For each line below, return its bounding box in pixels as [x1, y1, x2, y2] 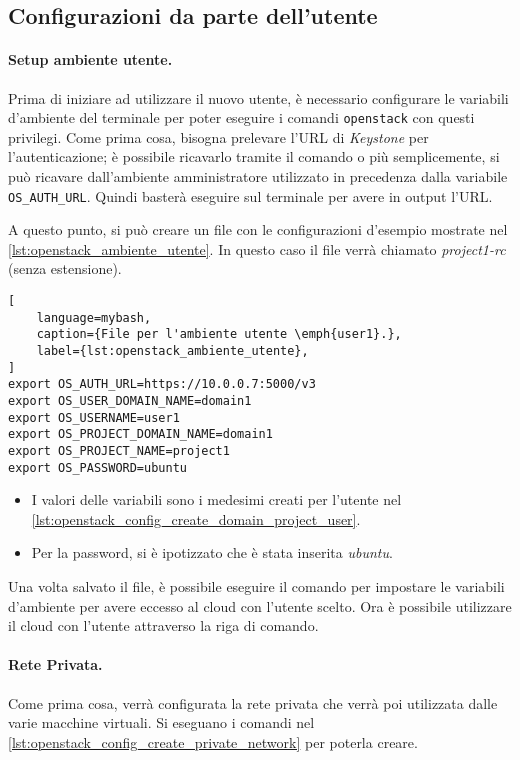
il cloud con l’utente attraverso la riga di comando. [8, 615, 319, 636]
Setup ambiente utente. [8, 49, 173, 70]
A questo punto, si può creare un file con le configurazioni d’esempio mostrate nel [8, 219, 508, 240]
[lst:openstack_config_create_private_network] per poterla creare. [8, 731, 418, 752]
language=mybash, [36, 310, 152, 325]
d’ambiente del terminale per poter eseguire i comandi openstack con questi [8, 107, 475, 128]
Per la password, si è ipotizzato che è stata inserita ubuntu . [31, 542, 393, 563]
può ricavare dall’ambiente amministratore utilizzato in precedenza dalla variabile [8, 166, 508, 187]
